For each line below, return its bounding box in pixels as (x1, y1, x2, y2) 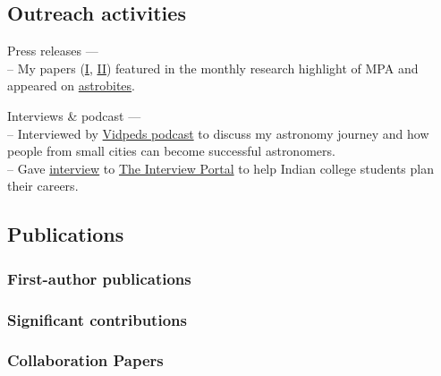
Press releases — (7, 41, 98, 60)
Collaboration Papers (7, 349, 164, 372)
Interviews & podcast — (7, 106, 141, 124)
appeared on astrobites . (7, 76, 135, 95)
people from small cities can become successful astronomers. (7, 141, 335, 160)
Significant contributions (7, 308, 187, 330)
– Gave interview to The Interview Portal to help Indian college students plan (7, 158, 434, 177)
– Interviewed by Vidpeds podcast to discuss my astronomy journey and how (7, 124, 429, 142)
